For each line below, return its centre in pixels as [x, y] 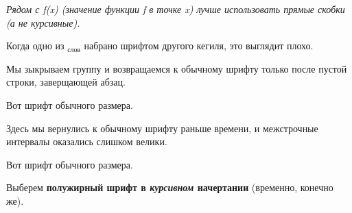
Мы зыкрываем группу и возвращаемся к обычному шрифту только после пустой [177, 68]
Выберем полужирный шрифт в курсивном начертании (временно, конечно [170, 187]
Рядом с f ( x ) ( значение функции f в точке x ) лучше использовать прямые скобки [176, 9]
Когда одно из [35, 46]
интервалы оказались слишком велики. [87, 141]
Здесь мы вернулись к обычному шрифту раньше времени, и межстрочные [162, 128]
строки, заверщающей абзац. [66, 82]
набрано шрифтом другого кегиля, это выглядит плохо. [199, 46]
